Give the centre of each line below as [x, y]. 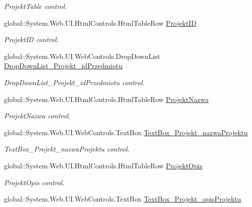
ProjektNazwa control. [37, 116]
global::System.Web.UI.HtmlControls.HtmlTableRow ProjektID [100, 23]
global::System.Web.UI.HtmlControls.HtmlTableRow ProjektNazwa [106, 99]
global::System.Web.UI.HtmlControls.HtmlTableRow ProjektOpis [103, 165]
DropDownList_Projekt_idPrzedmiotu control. [75, 82]
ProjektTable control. [35, 6]
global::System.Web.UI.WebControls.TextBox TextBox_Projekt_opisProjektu [123, 199]
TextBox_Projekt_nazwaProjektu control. [67, 149]
